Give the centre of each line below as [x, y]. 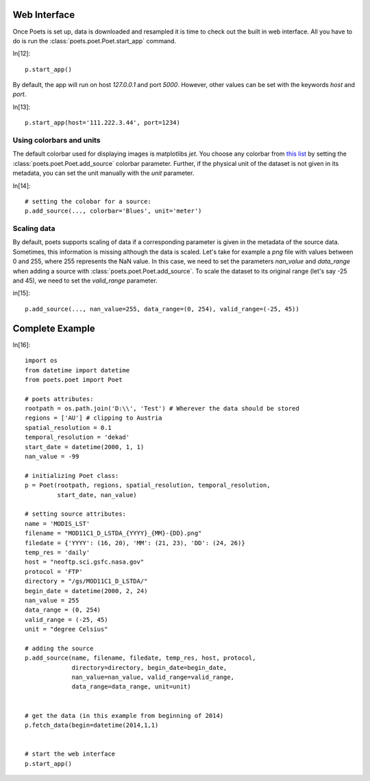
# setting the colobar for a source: [88, 201]
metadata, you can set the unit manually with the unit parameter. [103, 173]
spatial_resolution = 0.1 [69, 428]
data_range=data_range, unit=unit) [131, 687]
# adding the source [59, 648]
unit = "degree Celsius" [66, 629]
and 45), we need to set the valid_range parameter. [85, 280]
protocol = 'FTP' [54, 572]
